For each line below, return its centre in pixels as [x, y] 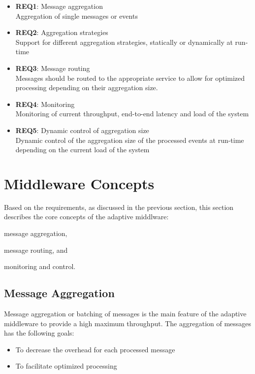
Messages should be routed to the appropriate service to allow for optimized [130, 78]
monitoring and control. [40, 266]
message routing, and [36, 250]
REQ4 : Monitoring [45, 104]
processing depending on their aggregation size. [87, 87]
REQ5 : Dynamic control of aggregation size [82, 130]
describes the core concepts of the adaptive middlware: [86, 217]
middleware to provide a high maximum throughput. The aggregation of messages [128, 323]
